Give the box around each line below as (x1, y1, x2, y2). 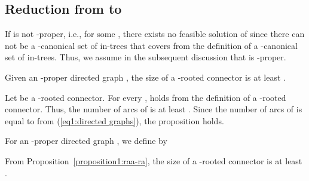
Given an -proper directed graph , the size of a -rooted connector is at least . (5, 70, 286, 83)
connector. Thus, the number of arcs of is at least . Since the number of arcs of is (5, 103, 302, 115)
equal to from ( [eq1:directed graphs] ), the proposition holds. (5, 114, 224, 127)
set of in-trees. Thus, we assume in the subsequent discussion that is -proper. (5, 51, 286, 63)
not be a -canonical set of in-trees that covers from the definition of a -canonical (5, 39, 298, 51)
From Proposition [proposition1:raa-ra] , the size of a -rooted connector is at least (5, 154, 302, 167)
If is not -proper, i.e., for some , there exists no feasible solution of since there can (5, 27, 305, 40)
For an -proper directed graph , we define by (5, 134, 167, 147)
